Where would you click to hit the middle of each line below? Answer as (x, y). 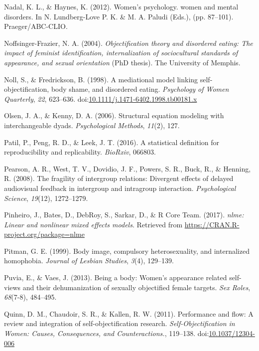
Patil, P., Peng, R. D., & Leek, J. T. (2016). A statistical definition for (112, 142)
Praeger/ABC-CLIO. (36, 26)
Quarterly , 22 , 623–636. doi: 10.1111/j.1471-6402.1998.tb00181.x (101, 98)
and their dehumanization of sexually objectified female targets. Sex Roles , (136, 287)
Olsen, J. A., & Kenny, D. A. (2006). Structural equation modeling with (114, 115)
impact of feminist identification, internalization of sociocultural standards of (121, 53)
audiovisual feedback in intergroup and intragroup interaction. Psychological (120, 188)
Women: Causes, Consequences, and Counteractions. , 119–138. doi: (107, 333)
